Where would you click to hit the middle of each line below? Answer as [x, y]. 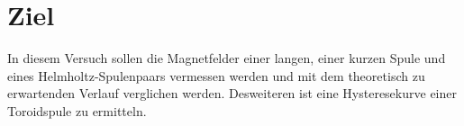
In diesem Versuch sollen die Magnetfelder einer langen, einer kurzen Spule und [227, 58]
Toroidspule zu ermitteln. [77, 110]
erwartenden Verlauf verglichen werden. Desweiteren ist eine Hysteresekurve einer [232, 93]
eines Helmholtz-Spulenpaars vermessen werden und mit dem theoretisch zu [216, 75]
